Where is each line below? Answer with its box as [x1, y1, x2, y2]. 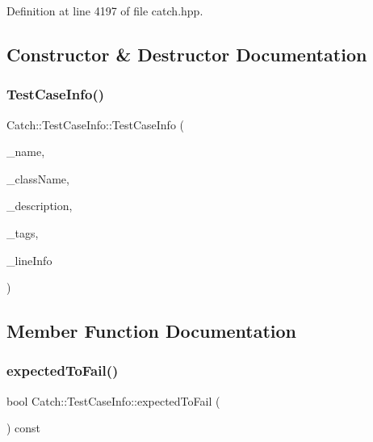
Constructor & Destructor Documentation [6, 41, 367, 66]
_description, [6, 197, 73, 214]
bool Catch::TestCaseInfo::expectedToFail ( [6, 392, 220, 409]
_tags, [6, 224, 39, 241]
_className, [6, 170, 69, 187]
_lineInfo [6, 251, 52, 268]
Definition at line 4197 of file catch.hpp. [6, 2, 203, 19]
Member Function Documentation [6, 318, 297, 343]
